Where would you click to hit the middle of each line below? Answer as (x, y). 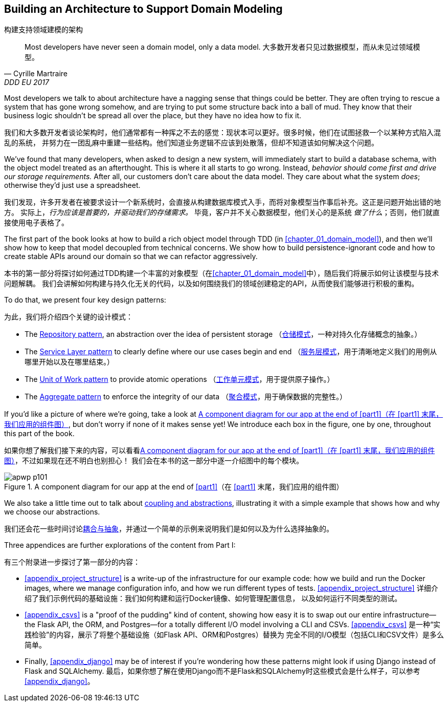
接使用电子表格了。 (36, 223)
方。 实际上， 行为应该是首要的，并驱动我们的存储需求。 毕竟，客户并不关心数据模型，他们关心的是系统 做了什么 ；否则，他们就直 (222, 212)
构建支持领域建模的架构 (43, 30)
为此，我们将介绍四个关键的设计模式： (69, 317)
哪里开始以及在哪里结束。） (69, 362)
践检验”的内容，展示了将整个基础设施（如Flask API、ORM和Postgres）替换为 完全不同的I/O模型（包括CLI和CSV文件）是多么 (234, 635)
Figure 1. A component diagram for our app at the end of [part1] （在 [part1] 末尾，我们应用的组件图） (174, 487)
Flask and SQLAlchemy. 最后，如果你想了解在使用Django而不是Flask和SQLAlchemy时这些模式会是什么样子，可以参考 (222, 671)
